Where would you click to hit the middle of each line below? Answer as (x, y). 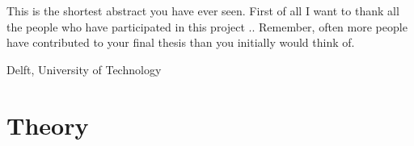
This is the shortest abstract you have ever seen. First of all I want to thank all (203, 10)
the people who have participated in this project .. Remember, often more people (207, 26)
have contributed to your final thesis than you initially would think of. (181, 42)
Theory (48, 125)
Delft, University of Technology (84, 69)
